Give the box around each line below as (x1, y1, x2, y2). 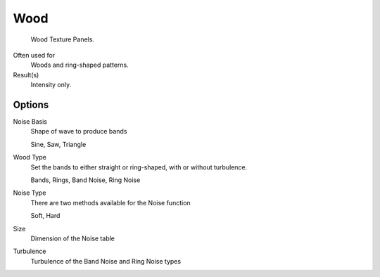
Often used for (13, 51, 56, 59)
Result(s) (13, 70, 39, 79)
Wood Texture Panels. (30, 35, 95, 44)
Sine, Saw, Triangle (30, 140, 87, 148)
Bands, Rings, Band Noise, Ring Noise (30, 176, 141, 184)
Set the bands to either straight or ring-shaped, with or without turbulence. (30, 162, 248, 172)
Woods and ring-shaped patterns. (30, 60, 129, 70)
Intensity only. (30, 81, 72, 89)
